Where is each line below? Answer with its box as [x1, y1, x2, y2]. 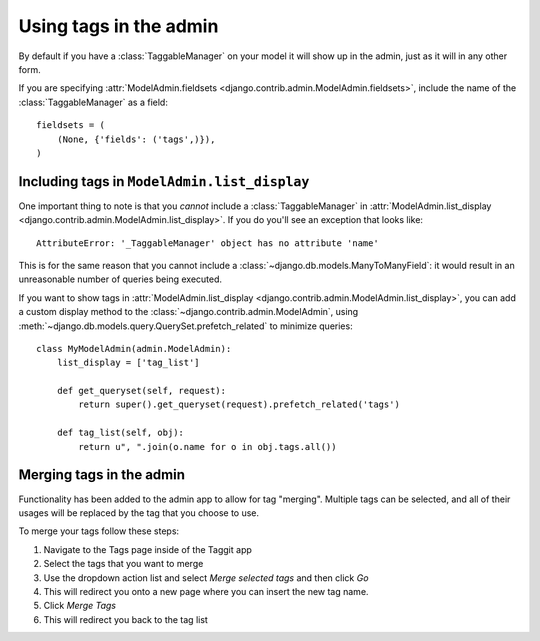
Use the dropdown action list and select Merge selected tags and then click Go [43, 571, 369, 584]
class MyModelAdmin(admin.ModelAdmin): [36, 343, 232, 354]
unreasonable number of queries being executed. [18, 273, 223, 285]
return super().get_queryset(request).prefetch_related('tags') [78, 399, 400, 410]
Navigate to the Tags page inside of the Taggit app [43, 543, 252, 555]
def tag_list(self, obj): [56, 427, 185, 439]
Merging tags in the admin [18, 466, 185, 484]
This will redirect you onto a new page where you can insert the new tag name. [43, 585, 369, 597]
